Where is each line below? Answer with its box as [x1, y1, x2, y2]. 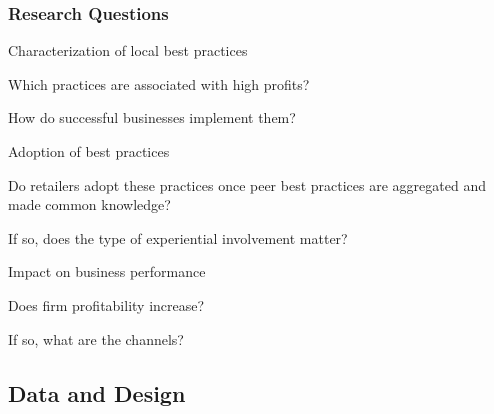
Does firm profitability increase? [8, 294, 205, 315]
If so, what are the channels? [8, 328, 184, 349]
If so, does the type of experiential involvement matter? [8, 227, 348, 248]
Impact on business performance [8, 261, 206, 282]
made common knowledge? [8, 194, 171, 215]
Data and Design [8, 377, 186, 408]
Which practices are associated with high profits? [8, 73, 310, 94]
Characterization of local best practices [8, 40, 248, 61]
